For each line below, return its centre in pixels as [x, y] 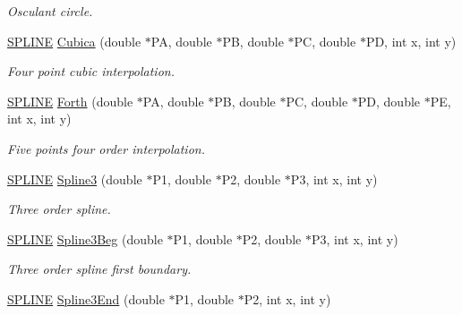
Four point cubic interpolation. [91, 71]
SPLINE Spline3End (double [86, 298]
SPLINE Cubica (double [74, 41]
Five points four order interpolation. [106, 148]
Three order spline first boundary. [99, 269]
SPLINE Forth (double [70, 101]
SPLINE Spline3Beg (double [85, 238]
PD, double [389, 101]
